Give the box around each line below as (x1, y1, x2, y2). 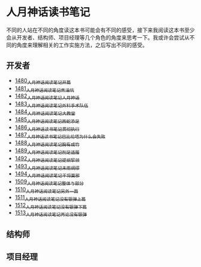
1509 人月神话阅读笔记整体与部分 (14, 178, 84, 186)
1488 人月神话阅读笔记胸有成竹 (14, 139, 80, 147)
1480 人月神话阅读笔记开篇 (14, 77, 71, 86)
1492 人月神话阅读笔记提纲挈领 (14, 154, 80, 163)
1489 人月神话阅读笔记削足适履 (14, 147, 80, 156)
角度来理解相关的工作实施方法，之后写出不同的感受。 (16, 41, 148, 48)
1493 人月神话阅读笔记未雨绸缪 (14, 162, 80, 171)
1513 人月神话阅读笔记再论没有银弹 (14, 209, 87, 218)
